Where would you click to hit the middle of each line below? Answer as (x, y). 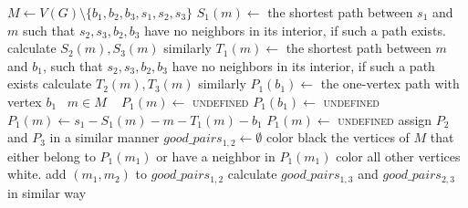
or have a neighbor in (216, 156)
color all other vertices (398, 156)
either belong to (52, 156)
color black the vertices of (338, 137)
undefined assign (385, 119)
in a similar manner (104, 137)
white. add (37, 174)
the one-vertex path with (390, 83)
